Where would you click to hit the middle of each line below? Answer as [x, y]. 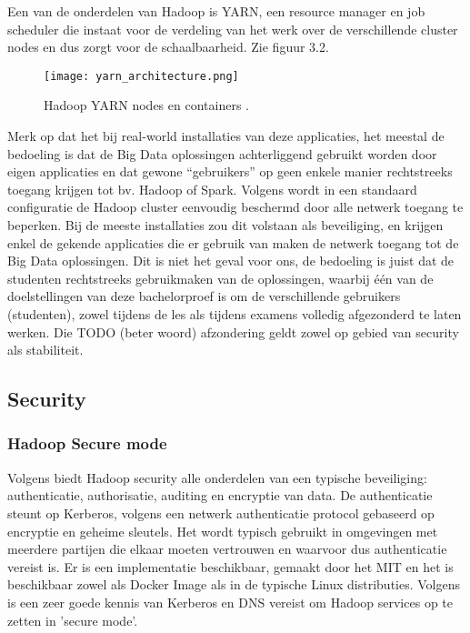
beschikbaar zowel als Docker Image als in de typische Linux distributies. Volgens [234, 584]
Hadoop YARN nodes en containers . [146, 105]
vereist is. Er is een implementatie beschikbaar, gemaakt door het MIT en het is [230, 566]
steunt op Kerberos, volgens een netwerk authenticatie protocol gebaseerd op [221, 512]
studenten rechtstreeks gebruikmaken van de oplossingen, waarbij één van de [220, 278]
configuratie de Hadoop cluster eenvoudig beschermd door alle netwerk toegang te [235, 207]
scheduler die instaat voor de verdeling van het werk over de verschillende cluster [233, 29]
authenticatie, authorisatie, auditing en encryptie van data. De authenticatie [220, 495]
